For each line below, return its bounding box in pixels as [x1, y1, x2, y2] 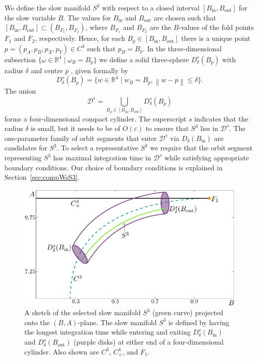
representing [4, 152, 42, 163]
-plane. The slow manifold [78, 317, 157, 327]
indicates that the [194, 113, 249, 123]
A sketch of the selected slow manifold [24, 307, 141, 318]
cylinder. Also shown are [24, 346, 99, 357]
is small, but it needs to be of [31, 123, 120, 133]
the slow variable [4, 12, 56, 22]
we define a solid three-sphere [99, 54, 189, 64]
